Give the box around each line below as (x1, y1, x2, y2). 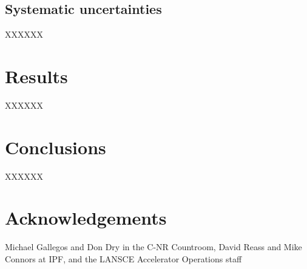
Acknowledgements (5, 205, 167, 230)
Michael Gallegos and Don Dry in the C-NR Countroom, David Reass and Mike (5, 240, 302, 253)
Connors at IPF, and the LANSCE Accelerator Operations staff (5, 252, 242, 265)
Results (5, 63, 68, 88)
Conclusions (5, 134, 106, 159)
